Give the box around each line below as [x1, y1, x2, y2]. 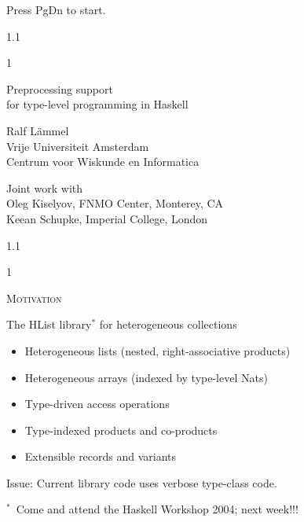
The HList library [6, 316, 92, 333]
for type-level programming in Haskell [6, 96, 189, 112]
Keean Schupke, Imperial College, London [6, 210, 208, 226]
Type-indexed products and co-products [24, 421, 218, 438]
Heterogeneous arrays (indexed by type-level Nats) [24, 369, 268, 385]
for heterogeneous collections [99, 316, 237, 333]
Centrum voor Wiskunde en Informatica [6, 153, 200, 170]
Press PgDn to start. [6, 2, 106, 17]
